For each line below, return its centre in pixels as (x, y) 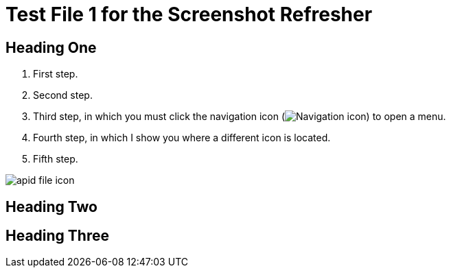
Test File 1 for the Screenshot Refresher (189, 14)
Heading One (51, 47)
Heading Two (51, 206)
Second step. (63, 95)
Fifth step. (56, 159)
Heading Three (57, 236)
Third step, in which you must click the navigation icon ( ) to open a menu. (240, 117)
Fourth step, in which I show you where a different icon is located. (182, 138)
